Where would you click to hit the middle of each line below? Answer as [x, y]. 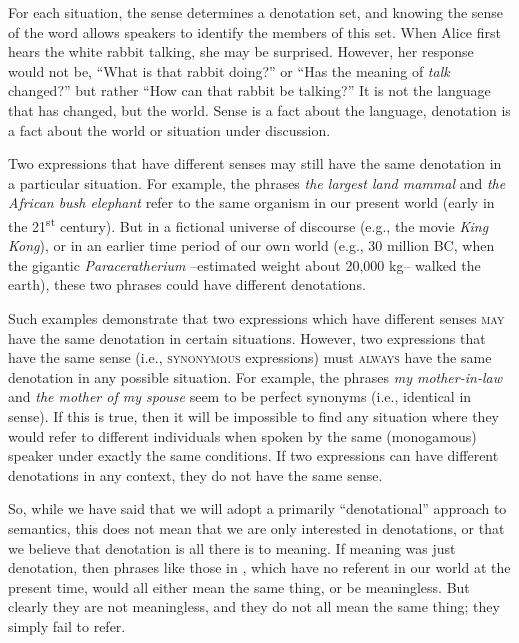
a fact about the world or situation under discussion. [169, 129]
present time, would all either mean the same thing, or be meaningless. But [239, 586]
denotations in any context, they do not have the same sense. [195, 474]
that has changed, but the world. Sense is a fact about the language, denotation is [259, 109]
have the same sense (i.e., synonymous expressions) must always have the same [250, 357]
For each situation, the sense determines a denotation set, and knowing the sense [256, 12]
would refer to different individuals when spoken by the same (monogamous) [242, 435]
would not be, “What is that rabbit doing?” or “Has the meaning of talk [229, 70]
